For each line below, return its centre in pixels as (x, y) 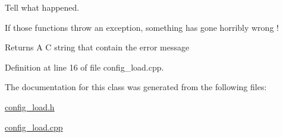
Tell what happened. (42, 7)
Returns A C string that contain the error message (97, 47)
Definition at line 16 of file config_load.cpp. (84, 67)
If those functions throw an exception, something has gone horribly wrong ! (142, 27)
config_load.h (30, 106)
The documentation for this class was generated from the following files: (136, 87)
